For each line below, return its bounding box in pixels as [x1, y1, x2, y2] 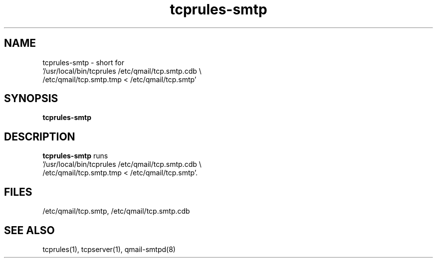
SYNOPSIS [4, 92, 58, 105]
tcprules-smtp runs [42, 151, 108, 160]
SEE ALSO [4, 224, 55, 237]
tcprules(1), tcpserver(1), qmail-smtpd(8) [42, 245, 176, 254]
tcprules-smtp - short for [42, 58, 124, 67]
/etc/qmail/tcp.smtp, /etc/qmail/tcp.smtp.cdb [42, 207, 190, 216]
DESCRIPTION [4, 130, 75, 143]
